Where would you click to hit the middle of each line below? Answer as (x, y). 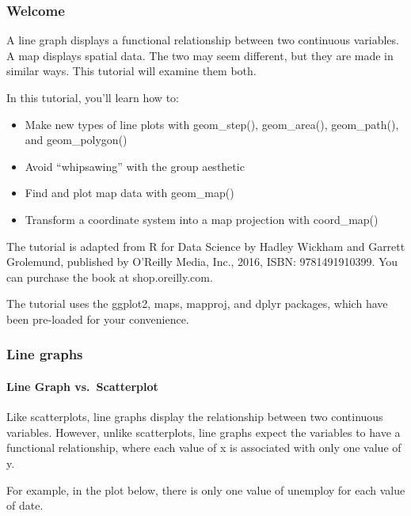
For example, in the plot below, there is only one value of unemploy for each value (206, 489)
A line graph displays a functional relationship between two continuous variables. (203, 40)
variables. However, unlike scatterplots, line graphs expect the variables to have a (204, 432)
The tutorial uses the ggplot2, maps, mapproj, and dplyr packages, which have (197, 304)
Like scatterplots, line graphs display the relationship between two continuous (195, 417)
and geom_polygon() (76, 140)
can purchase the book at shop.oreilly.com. (110, 277)
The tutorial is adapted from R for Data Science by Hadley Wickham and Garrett (206, 246)
